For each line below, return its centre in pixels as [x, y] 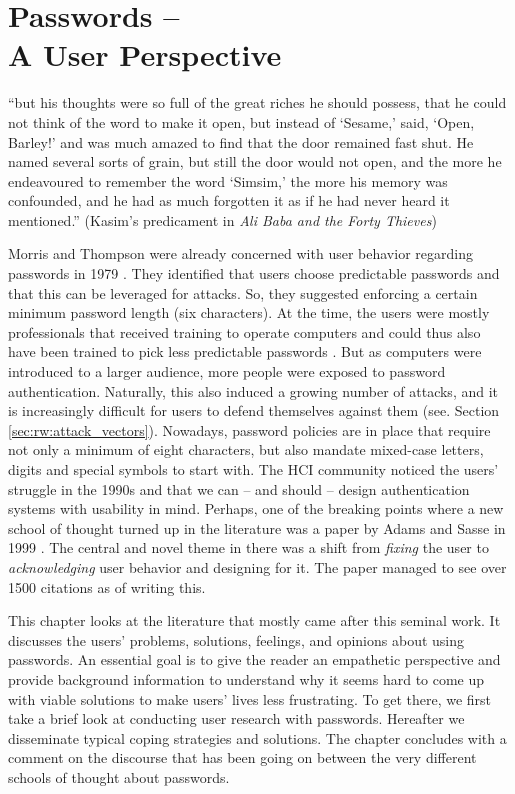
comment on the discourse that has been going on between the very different [242, 757]
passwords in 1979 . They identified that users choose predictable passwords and [254, 273]
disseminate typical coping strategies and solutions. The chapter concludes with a [257, 737]
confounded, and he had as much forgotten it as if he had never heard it [229, 200]
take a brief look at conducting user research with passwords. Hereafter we [236, 718]
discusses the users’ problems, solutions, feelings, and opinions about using [236, 639]
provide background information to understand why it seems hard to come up [246, 678]
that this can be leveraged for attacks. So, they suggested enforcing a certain [243, 292]
